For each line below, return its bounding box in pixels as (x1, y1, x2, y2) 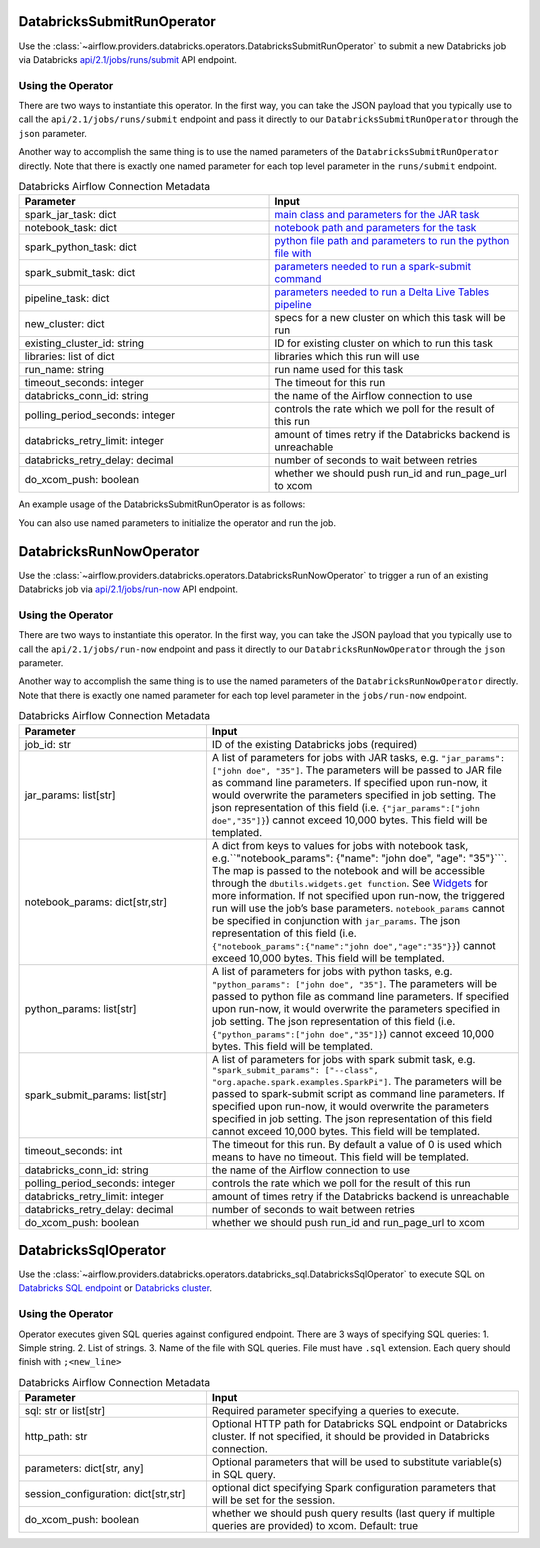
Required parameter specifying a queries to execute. (211, 1404, 460, 1418)
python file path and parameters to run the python (274, 234, 510, 248)
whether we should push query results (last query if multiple (211, 1506, 495, 1520)
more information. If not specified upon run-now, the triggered (211, 888, 505, 902)
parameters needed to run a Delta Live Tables (274, 285, 490, 299)
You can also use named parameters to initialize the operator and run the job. (18, 516, 337, 529)
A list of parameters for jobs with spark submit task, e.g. (211, 1052, 476, 1066)
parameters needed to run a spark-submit (274, 260, 472, 274)
